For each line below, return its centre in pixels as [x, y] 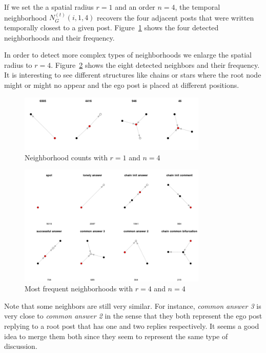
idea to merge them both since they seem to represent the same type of [116, 336]
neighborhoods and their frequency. [59, 37]
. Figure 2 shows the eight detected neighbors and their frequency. [155, 64]
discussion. [21, 346]
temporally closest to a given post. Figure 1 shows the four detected [111, 27]
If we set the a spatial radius [49, 7]
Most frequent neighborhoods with [79, 289]
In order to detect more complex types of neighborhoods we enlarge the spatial [128, 55]
